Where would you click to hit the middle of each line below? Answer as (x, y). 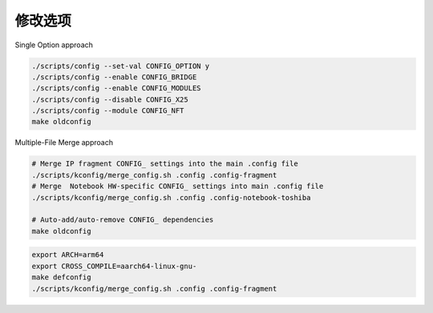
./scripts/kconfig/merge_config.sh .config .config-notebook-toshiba (171, 197)
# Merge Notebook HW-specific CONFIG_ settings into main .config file (178, 187)
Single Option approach (54, 45)
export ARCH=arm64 (68, 255)
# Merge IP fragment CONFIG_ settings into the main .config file (165, 164)
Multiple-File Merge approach (64, 142)
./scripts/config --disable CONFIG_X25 (110, 99)
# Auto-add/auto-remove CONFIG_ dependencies (123, 220)
